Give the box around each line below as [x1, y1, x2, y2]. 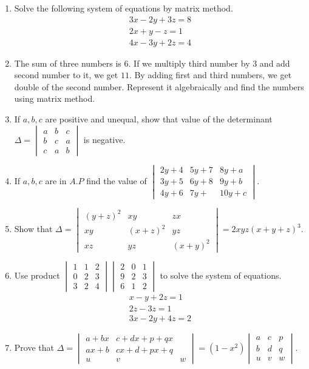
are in [45, 174, 67, 187]
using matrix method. [14, 92, 95, 105]
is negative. [83, 133, 126, 145]
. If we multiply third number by [128, 56, 250, 69]
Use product [14, 268, 60, 281]
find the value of [86, 174, 147, 187]
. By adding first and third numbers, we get [129, 68, 292, 81]
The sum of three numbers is [14, 56, 121, 69]
